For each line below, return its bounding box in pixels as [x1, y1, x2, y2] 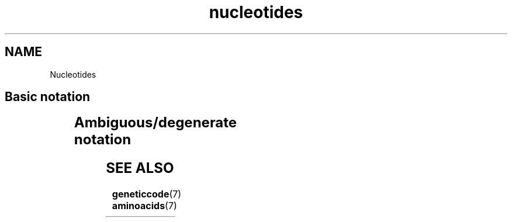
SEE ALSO [106, 159, 174, 177]
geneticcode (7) [112, 188, 182, 200]
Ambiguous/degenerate [74, 114, 237, 131]
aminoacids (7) [112, 200, 177, 212]
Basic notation [5, 89, 91, 105]
